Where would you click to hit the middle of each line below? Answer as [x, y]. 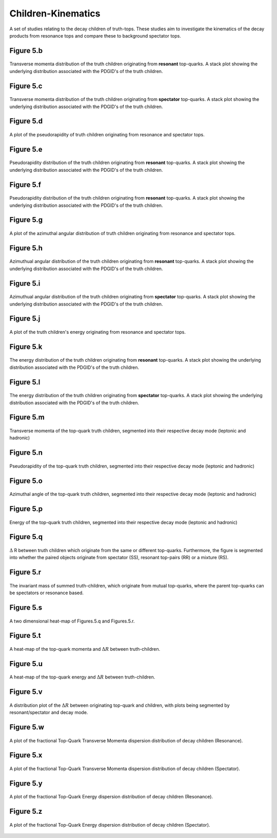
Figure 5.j [25, 319]
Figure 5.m [27, 417]
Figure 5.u [26, 664]
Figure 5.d [26, 121]
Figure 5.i [25, 283]
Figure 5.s [26, 607]
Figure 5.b [26, 51]
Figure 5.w [27, 727]
